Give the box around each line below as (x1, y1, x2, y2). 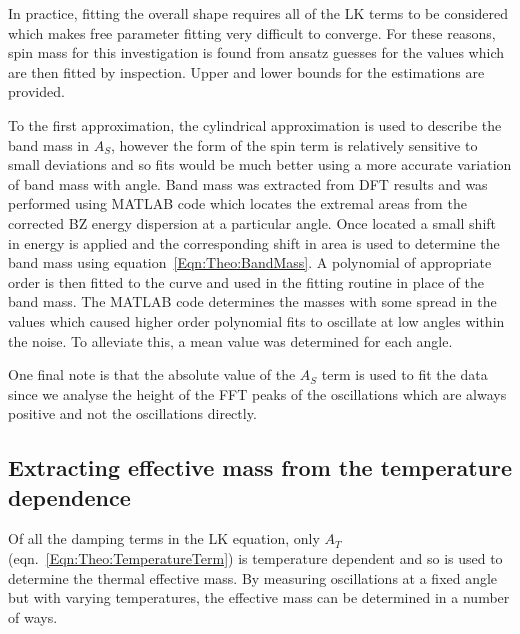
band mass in (8, 134, 90, 155)
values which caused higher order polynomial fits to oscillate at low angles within (8, 310, 505, 331)
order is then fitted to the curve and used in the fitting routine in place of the (8, 271, 484, 292)
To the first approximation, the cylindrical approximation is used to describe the (8, 114, 502, 135)
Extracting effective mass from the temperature (8, 452, 512, 483)
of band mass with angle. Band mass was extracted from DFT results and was (8, 173, 488, 194)
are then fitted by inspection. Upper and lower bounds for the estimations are (8, 61, 485, 82)
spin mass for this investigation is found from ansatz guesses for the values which (8, 42, 504, 63)
